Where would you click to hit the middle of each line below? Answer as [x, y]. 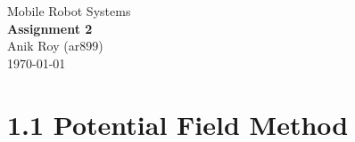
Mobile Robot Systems [69, 11]
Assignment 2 [50, 28]
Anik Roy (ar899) [55, 46]
